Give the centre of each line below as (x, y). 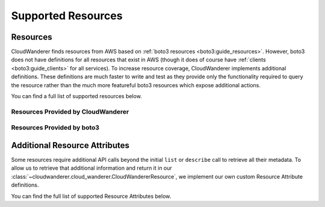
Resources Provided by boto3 (55, 128)
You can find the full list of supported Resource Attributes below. (91, 196)
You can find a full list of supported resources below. (77, 96)
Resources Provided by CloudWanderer (70, 111)
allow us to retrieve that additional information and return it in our (92, 168)
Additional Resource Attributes (70, 145)
